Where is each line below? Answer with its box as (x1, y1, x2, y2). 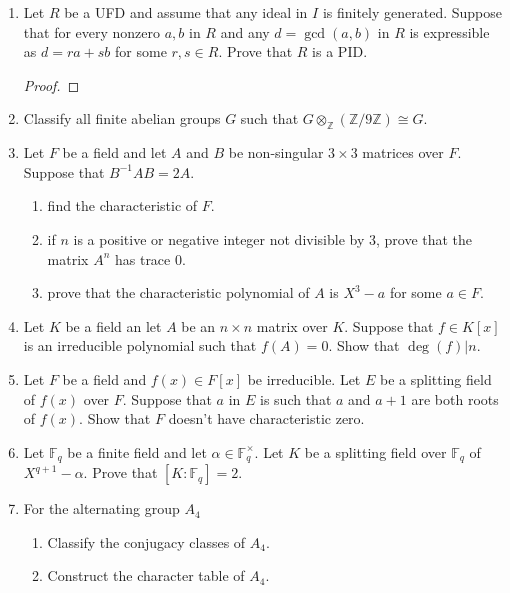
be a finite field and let (67, 441, 207, 462)
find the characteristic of (47, 195, 198, 216)
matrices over (362, 142, 444, 163)
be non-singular (228, 142, 324, 163)
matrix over (256, 315, 328, 336)
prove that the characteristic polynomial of (47, 282, 310, 303)
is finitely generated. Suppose (322, 2, 502, 22)
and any (220, 21, 270, 42)
